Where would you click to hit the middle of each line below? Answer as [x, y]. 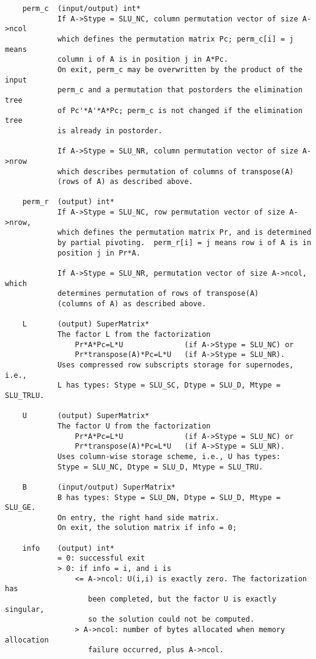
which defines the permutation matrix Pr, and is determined [184, 233]
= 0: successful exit [101, 558]
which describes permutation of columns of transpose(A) [175, 171]
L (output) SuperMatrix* [86, 324]
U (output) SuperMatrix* [86, 416]
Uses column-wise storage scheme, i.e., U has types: [169, 456]
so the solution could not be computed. [171, 620]
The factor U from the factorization [134, 426]
